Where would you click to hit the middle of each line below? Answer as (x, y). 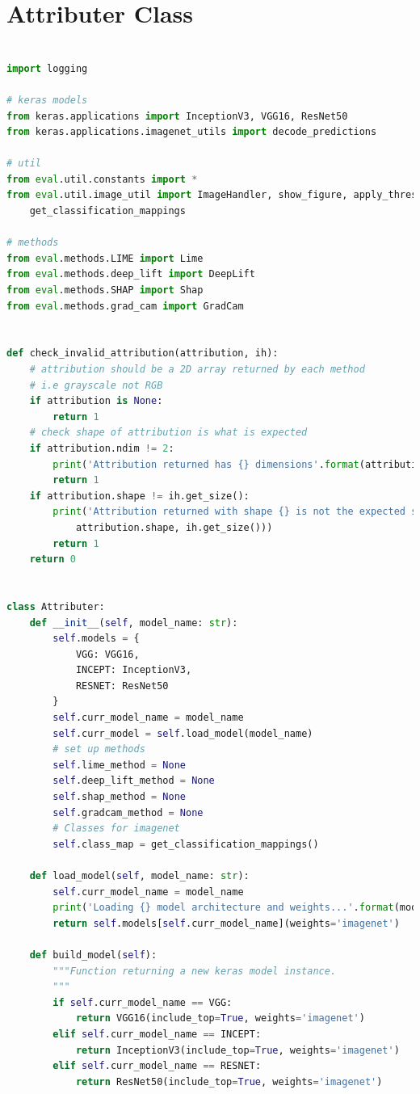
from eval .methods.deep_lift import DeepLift (131, 274)
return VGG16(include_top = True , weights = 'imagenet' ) (220, 1018)
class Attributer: (56, 606)
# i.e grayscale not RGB (96, 385)
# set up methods (99, 749)
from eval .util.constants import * (102, 179)
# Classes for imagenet (116, 829)
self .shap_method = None (119, 797)
